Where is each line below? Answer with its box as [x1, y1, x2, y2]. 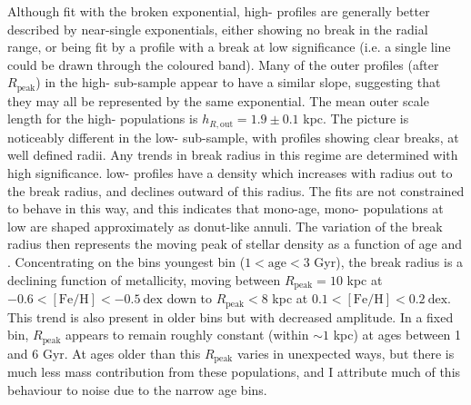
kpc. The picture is [303, 109, 409, 128]
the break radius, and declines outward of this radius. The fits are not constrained [7, 181, 465, 200]
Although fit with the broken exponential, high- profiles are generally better [7, 2, 430, 20]
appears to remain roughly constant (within [65, 325, 309, 344]
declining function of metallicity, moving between [7, 270, 281, 289]
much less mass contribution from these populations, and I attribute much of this [7, 362, 461, 381]
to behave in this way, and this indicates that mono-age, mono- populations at [7, 199, 444, 218]
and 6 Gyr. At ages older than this [7, 343, 201, 362]
